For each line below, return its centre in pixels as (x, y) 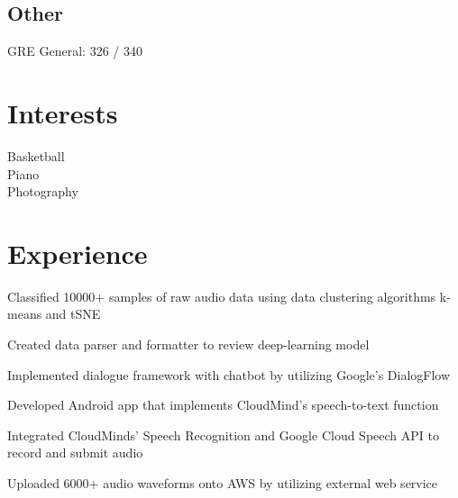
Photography (43, 191)
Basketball (36, 155)
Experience (78, 253)
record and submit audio (75, 453)
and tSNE (73, 314)
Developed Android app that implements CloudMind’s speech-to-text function (223, 405)
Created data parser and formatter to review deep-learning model (188, 344)
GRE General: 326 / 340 (75, 51)
